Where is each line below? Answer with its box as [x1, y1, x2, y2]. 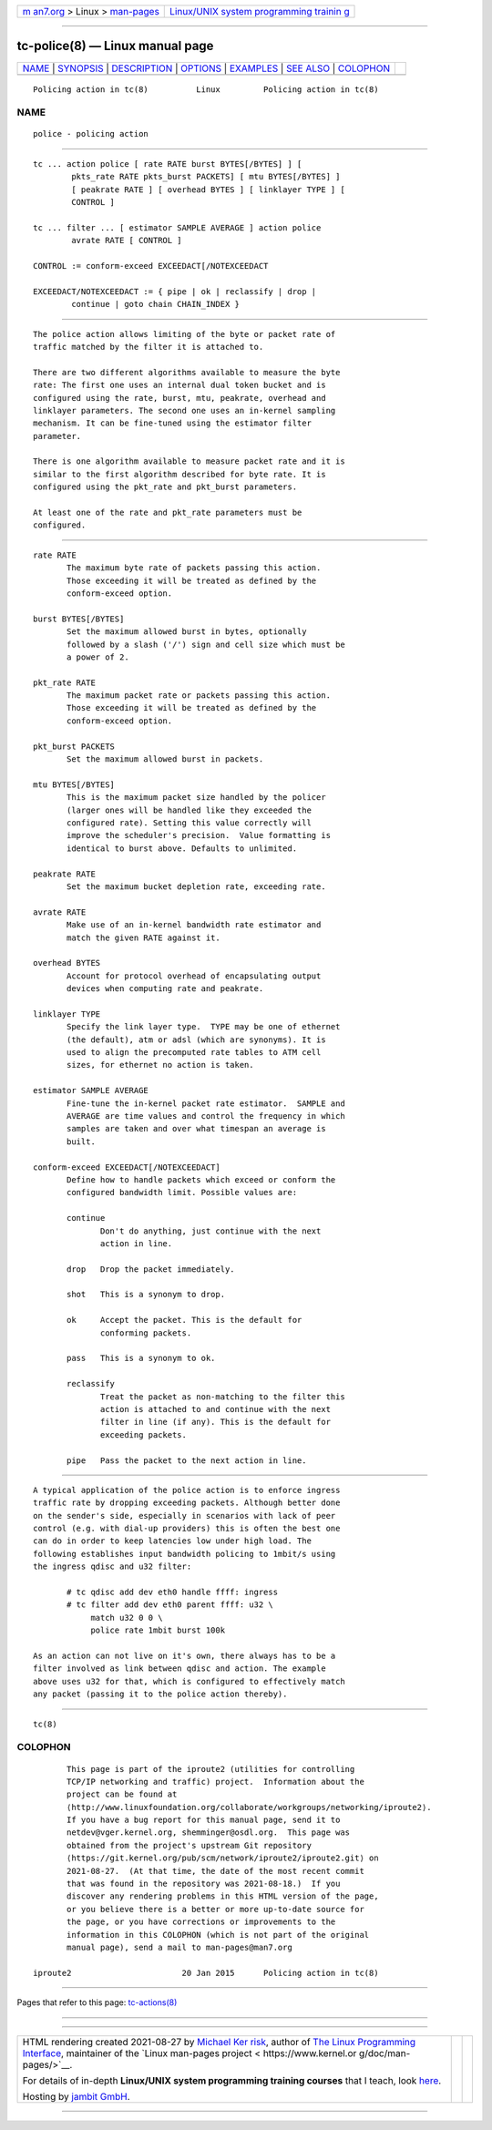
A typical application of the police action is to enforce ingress [33, 1485, 341, 1495]
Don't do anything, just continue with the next [100, 1225, 322, 1236]
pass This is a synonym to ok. [67, 1353, 216, 1364]
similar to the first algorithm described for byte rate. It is [33, 469, 327, 479]
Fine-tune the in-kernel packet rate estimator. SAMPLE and [67, 1098, 345, 1109]
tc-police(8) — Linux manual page [16, 38, 214, 54]
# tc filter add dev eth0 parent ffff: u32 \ [67, 1600, 273, 1610]
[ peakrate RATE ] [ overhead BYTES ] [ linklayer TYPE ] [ [71, 184, 345, 195]
